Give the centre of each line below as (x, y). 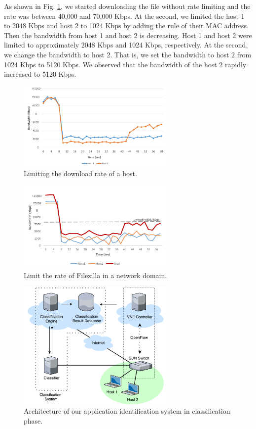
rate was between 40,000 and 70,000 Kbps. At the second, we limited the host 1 (124, 16)
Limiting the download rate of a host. (80, 173)
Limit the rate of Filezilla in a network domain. (95, 275)
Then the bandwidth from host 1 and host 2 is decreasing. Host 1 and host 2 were (128, 35)
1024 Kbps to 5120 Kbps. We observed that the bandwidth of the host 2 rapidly (125, 64)
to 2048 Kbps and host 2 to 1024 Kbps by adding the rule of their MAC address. (126, 25)
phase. (33, 421)
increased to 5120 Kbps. (40, 74)
